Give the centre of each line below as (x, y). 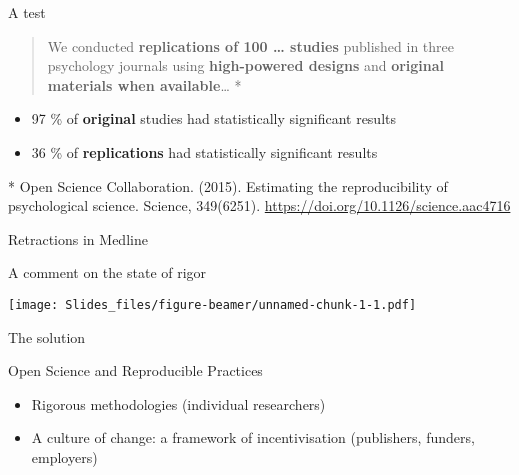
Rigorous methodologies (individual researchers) (178, 403)
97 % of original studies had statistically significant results (214, 118)
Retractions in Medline (78, 238)
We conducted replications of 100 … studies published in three (250, 45)
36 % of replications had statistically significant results (204, 151)
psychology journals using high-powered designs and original (246, 65)
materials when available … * (144, 84)
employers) (64, 456)
